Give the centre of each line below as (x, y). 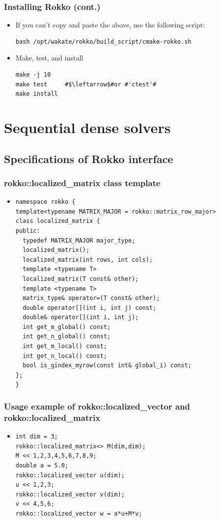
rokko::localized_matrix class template (82, 182)
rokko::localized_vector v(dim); (70, 494)
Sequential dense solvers (87, 127)
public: (28, 231)
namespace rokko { (45, 202)
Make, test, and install (49, 58)
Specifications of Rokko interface (89, 158)
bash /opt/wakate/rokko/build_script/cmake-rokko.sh (103, 41)
